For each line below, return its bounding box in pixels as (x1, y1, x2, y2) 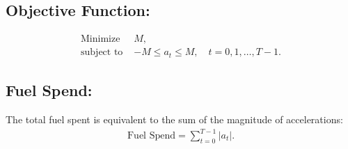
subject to (81, 47, 123, 58)
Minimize (81, 34, 120, 45)
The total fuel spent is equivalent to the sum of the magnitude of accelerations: (6, 111, 343, 126)
